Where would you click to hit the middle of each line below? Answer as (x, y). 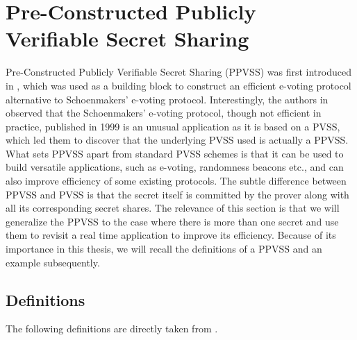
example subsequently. (53, 262)
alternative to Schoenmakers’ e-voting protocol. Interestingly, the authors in (167, 99)
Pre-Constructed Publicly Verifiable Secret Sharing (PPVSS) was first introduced (178, 72)
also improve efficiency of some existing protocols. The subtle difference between (176, 181)
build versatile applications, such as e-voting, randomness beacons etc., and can (175, 167)
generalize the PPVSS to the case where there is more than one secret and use (172, 221)
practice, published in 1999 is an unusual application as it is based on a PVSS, (173, 126)
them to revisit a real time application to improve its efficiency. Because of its (171, 235)
